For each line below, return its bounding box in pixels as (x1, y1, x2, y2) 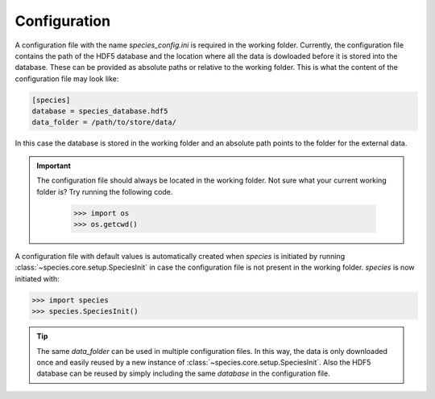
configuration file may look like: (14, 73, 119, 84)
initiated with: (14, 274, 60, 283)
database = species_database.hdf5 (31, 107, 168, 116)
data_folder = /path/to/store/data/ (31, 117, 177, 127)
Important (36, 161, 72, 171)
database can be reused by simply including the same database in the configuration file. (36, 368, 330, 378)
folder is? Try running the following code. (36, 187, 173, 196)
